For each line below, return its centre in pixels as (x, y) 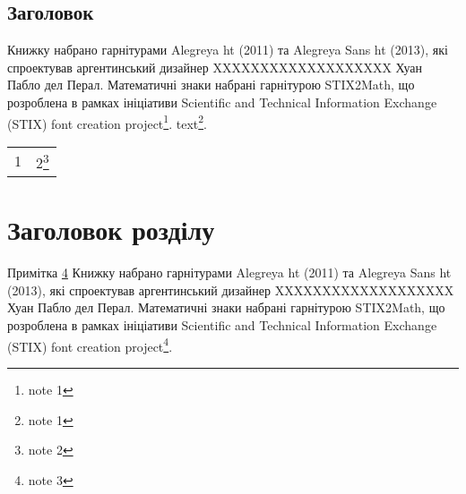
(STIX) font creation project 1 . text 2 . (107, 122)
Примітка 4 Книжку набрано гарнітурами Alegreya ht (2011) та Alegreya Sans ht (229, 273)
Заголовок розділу (111, 230)
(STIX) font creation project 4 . (90, 345)
